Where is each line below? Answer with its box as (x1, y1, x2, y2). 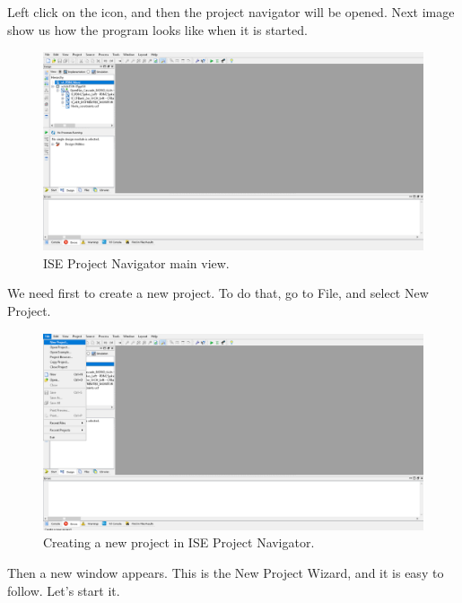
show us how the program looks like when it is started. (7, 20, 308, 39)
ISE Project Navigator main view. (43, 253, 230, 272)
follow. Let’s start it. (7, 581, 120, 599)
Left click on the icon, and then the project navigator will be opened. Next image (7, 3, 455, 21)
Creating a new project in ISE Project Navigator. (43, 533, 315, 552)
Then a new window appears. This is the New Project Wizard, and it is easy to (7, 563, 444, 581)
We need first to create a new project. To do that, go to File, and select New (7, 284, 429, 302)
